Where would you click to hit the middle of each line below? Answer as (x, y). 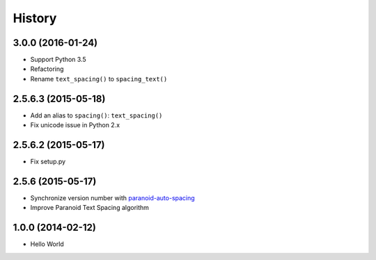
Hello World (47, 244)
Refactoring (47, 69)
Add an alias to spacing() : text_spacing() (96, 115)
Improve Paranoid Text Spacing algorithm (90, 208)
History (35, 18)
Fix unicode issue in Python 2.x (75, 125)
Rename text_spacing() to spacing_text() (99, 79)
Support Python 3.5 (58, 60)
